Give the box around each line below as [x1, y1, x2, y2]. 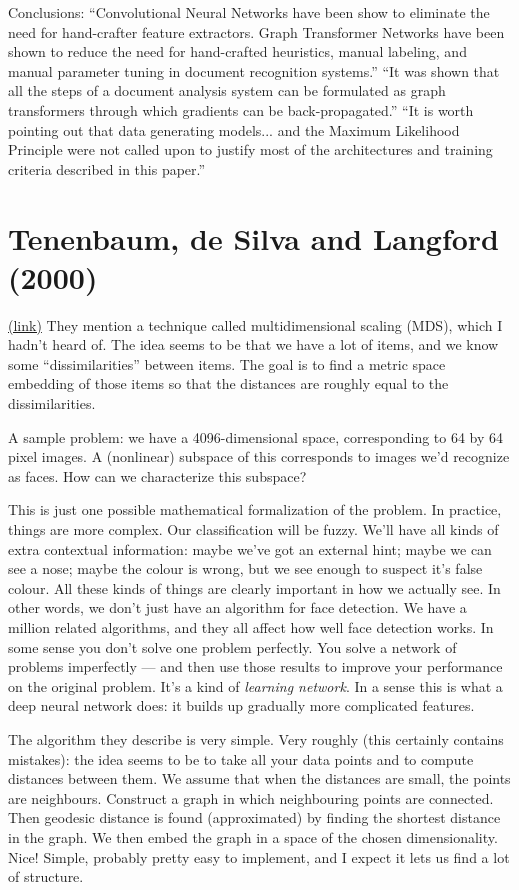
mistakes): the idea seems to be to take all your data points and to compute [8, 748, 474, 769]
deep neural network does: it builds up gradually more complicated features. [8, 695, 475, 716]
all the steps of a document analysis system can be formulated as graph [8, 80, 446, 101]
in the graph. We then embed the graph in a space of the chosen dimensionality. [8, 826, 498, 847]
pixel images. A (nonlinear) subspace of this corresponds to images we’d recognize [8, 446, 510, 467]
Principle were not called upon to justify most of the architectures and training [8, 139, 493, 160]
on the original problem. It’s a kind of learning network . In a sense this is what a [8, 675, 503, 696]
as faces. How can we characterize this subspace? [8, 465, 307, 486]
